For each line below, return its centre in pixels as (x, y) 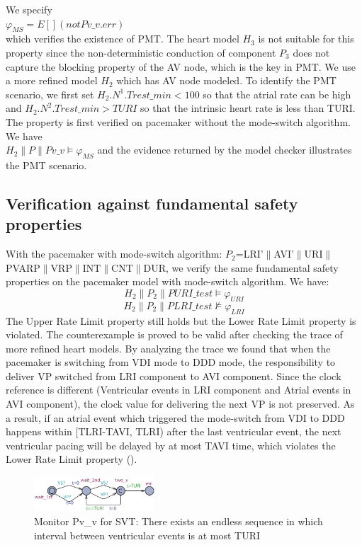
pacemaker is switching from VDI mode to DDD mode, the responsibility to (171, 362)
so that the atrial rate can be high (277, 94)
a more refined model (52, 80)
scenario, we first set (50, 94)
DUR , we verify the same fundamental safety (241, 267)
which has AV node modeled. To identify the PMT (226, 80)
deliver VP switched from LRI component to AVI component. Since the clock (174, 375)
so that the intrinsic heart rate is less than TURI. (248, 108)
